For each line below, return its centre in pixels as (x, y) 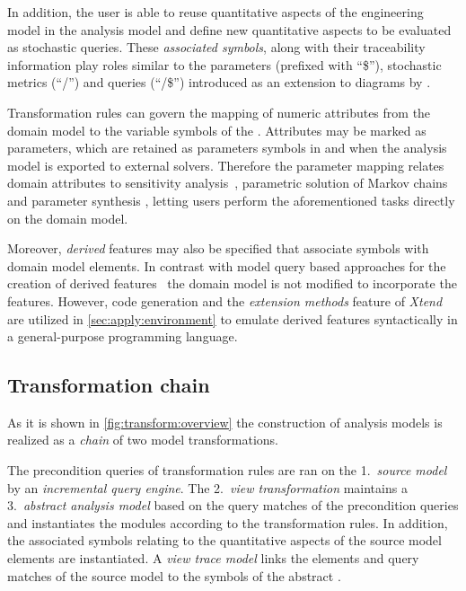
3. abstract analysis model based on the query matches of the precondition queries (233, 505)
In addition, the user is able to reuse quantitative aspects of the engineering (215, 12)
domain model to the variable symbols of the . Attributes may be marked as (217, 130)
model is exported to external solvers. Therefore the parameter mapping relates (226, 165)
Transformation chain (109, 385)
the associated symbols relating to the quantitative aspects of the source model (224, 540)
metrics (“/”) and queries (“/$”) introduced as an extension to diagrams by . (219, 82)
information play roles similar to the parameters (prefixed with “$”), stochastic (224, 64)
